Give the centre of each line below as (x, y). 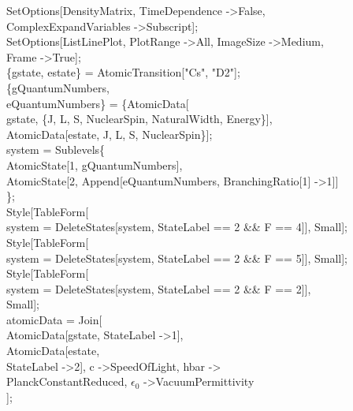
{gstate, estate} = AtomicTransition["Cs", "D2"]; (123, 72)
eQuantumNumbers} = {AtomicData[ (98, 103)
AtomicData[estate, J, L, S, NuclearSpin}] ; (110, 134)
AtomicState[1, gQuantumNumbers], (95, 164)
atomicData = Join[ (54, 319)
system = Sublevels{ (56, 149)
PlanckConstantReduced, (67, 381)
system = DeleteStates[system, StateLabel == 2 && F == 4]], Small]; (177, 227)
